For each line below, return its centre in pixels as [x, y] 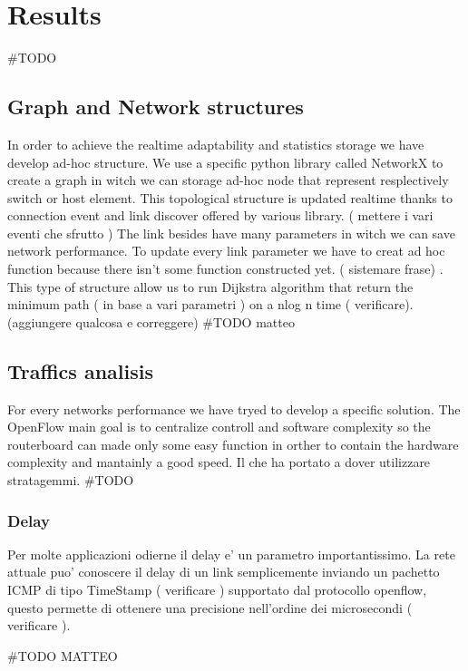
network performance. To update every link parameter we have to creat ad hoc [226, 251]
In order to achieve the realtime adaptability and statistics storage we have [216, 144]
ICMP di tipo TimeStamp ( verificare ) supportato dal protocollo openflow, [217, 590]
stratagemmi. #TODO [71, 480]
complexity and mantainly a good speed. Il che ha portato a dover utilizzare [219, 462]
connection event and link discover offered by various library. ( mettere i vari [220, 215]
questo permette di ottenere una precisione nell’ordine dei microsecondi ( [210, 607]
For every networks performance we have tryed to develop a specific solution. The [234, 408]
